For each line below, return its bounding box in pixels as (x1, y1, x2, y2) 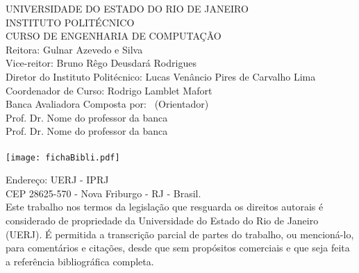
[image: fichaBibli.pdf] (6, 152, 120, 163)
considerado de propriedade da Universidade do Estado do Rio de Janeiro (6, 213, 319, 227)
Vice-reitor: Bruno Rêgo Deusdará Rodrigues (6, 56, 197, 70)
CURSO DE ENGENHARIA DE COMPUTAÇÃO (6, 28, 222, 43)
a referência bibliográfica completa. (6, 254, 154, 268)
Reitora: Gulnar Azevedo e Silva (6, 42, 143, 56)
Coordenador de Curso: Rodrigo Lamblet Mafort (6, 83, 212, 97)
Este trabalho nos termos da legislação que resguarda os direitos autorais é (6, 199, 324, 214)
